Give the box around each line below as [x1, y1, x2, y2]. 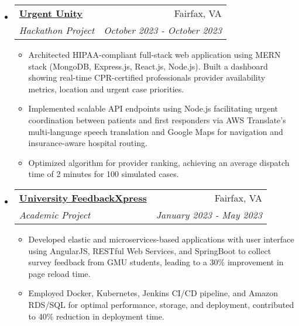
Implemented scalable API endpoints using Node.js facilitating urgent [28, 102, 278, 115]
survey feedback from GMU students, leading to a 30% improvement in [28, 256, 284, 268]
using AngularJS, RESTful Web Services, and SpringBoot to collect [28, 244, 271, 256]
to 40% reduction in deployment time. [28, 310, 164, 322]
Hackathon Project [19, 23, 95, 37]
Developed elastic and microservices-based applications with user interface [28, 233, 294, 245]
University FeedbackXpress [19, 190, 147, 204]
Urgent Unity [19, 6, 83, 20]
